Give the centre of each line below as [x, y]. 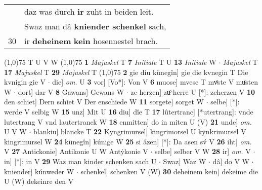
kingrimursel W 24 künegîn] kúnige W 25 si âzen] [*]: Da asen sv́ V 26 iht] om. [128, 141]
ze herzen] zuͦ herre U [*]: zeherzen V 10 [193, 91]
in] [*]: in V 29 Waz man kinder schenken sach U [80, 161]
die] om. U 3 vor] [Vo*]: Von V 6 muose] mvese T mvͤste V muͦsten [155, 82]
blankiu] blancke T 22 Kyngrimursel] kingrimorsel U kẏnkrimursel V [140, 131]
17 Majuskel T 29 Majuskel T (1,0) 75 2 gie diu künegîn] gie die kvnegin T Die [126, 72]
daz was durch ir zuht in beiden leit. [89, 11]
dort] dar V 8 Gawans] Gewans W [71, 91]
